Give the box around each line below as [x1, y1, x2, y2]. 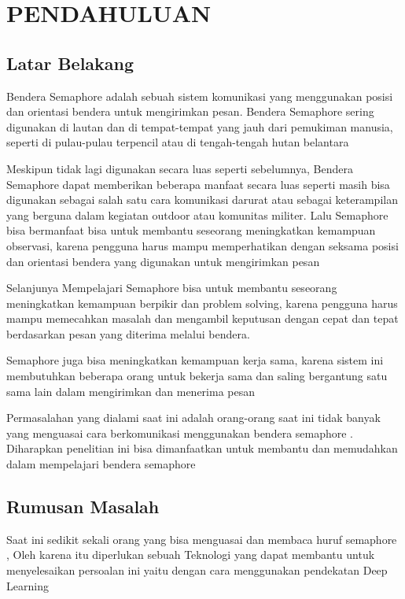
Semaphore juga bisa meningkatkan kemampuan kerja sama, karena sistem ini [6, 352, 384, 368]
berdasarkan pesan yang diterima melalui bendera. [6, 325, 250, 342]
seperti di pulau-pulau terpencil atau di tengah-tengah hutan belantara [6, 134, 349, 150]
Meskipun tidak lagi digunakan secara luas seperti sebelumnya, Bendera [6, 160, 353, 176]
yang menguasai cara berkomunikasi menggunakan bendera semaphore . [6, 424, 354, 441]
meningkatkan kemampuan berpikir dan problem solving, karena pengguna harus [6, 294, 398, 311]
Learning [6, 577, 49, 593]
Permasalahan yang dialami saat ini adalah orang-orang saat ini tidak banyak [6, 409, 381, 426]
